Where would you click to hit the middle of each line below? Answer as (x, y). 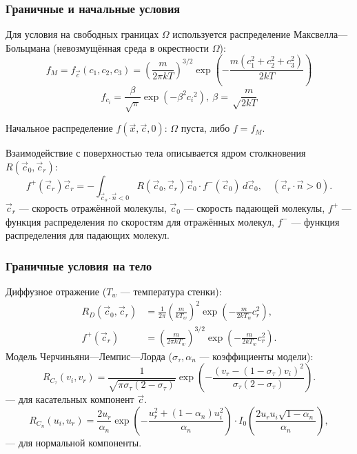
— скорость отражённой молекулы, (93, 207)
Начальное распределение (59, 128)
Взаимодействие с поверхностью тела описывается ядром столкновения (156, 153)
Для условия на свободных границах (82, 34)
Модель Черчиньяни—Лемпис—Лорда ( (89, 356)
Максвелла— (320, 34)
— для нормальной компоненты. (74, 442)
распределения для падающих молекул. (88, 235)
